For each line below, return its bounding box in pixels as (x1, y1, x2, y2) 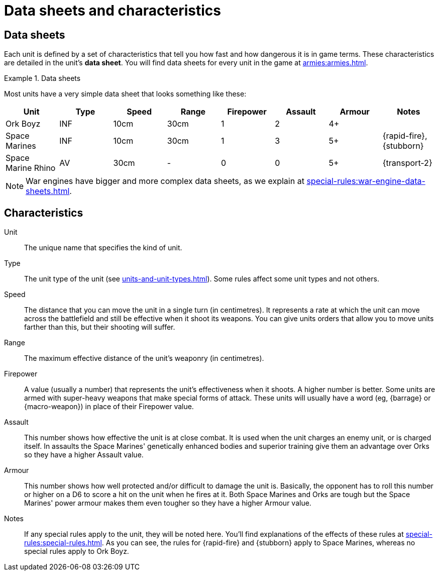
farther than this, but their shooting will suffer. (24, 323, 175, 332)
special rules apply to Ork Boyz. (24, 547, 129, 556)
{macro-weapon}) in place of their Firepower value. (24, 402, 194, 411)
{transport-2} (382, 158, 432, 168)
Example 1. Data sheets (4, 74, 81, 83)
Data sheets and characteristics (4, 2, 221, 19)
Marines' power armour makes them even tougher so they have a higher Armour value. (24, 499, 311, 508)
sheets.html (26, 186, 70, 197)
